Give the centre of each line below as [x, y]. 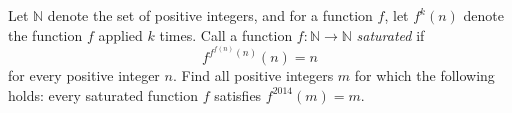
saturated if [390, 34]
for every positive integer [84, 75]
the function [45, 34]
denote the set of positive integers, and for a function [210, 15]
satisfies [238, 94]
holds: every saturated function [103, 94]
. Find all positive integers [253, 75]
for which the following [424, 75]
